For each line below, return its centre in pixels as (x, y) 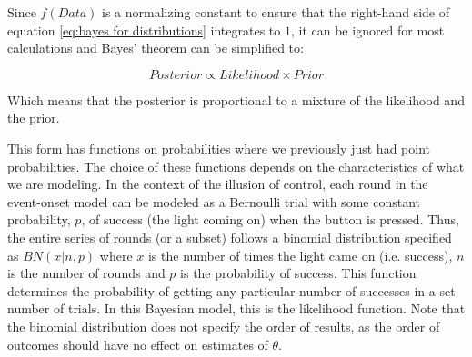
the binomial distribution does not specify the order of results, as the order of (224, 326)
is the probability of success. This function (298, 273)
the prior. (34, 118)
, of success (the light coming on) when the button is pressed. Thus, (270, 219)
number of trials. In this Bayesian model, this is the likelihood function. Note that (236, 308)
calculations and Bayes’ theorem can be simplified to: (156, 48)
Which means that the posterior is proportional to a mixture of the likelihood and (236, 99)
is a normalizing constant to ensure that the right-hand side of (276, 12)
